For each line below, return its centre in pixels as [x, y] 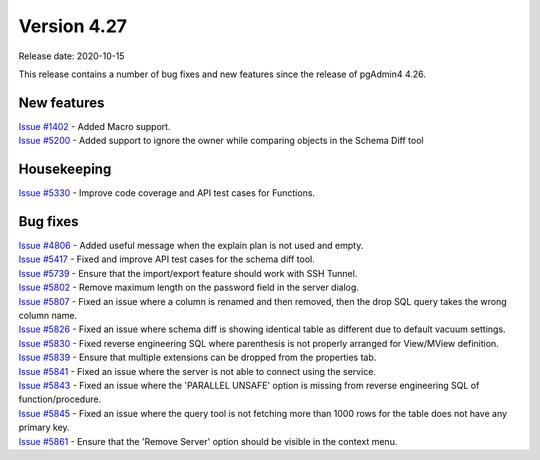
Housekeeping [65, 169]
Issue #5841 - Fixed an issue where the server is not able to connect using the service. [197, 371]
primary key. [44, 427]
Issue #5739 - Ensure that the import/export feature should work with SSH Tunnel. [188, 273]
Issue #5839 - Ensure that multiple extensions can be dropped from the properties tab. [197, 357]
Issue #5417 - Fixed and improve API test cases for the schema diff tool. [166, 259]
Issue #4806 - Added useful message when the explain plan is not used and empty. [191, 246]
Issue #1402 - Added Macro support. [94, 126]
